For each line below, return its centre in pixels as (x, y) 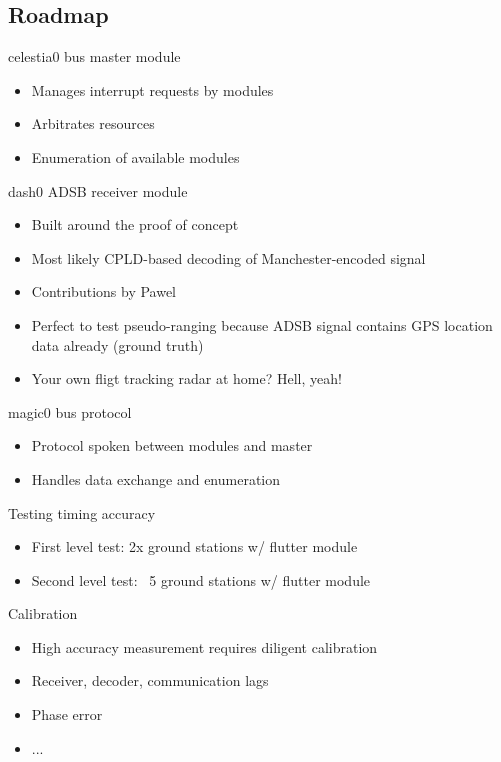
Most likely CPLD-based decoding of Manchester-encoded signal (228, 257)
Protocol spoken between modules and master (172, 445)
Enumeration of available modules (135, 156)
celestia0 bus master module (94, 56)
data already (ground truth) (117, 344)
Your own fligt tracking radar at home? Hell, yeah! (186, 378)
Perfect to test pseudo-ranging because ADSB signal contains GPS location (262, 324)
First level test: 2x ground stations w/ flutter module (194, 546)
